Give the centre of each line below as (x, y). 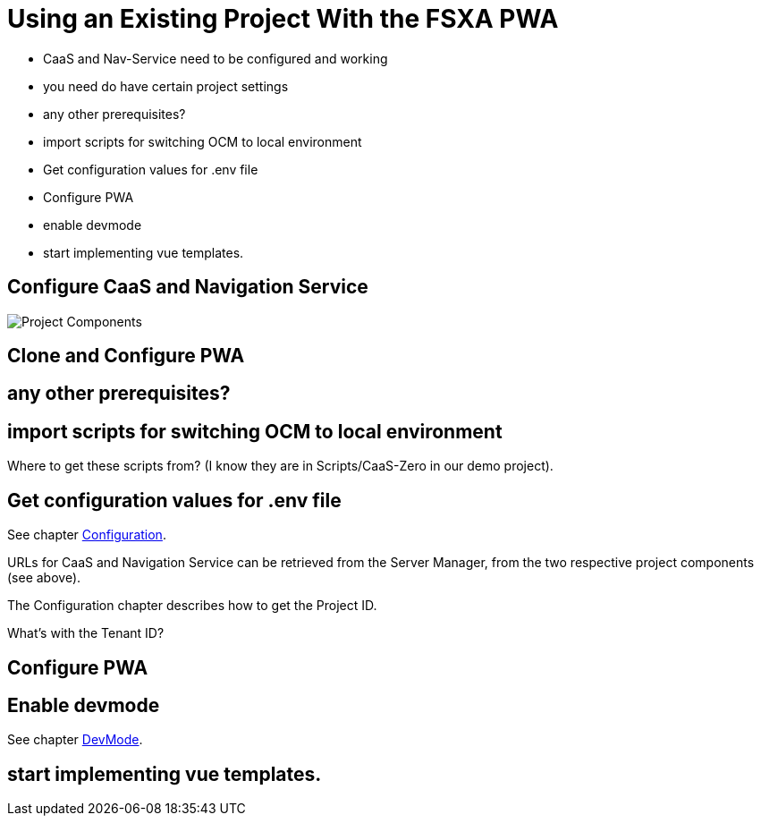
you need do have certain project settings (166, 86)
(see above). (44, 578)
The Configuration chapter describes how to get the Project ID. (192, 606)
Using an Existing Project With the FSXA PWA (283, 19)
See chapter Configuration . (87, 535)
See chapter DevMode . (75, 740)
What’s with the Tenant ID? (86, 633)
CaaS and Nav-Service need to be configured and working (216, 58)
